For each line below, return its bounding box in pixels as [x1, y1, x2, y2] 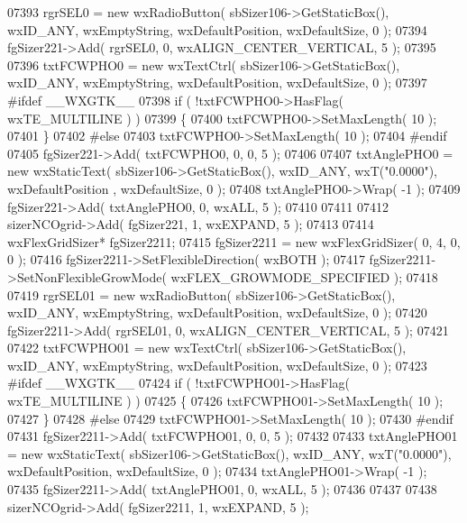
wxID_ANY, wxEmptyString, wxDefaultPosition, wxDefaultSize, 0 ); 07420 [7, 303, 427, 322]
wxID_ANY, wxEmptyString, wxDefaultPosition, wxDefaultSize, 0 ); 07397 [7, 73, 427, 92]
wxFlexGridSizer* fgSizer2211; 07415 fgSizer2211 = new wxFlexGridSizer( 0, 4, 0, [7, 232, 461, 251]
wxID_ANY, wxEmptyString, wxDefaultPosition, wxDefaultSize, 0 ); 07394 [7, 20, 427, 39]
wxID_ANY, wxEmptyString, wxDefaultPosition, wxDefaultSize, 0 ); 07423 [7, 355, 427, 374]
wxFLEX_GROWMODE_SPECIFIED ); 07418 [170, 267, 438, 286]
